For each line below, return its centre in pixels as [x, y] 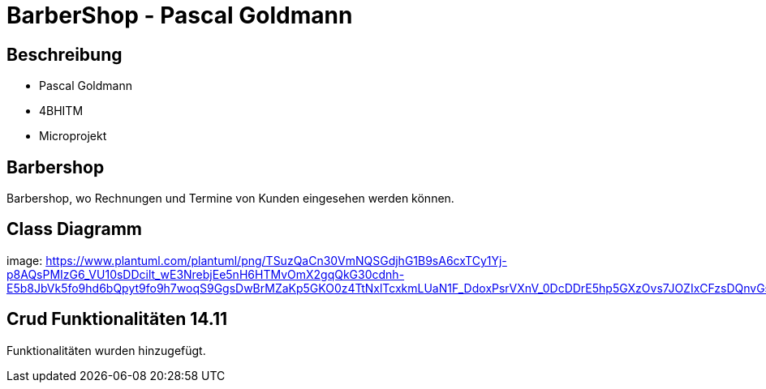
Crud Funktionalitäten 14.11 [117, 319]
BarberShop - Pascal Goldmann [180, 15]
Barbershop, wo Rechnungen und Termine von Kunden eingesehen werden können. [230, 199]
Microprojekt [73, 136]
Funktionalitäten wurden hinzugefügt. [106, 350]
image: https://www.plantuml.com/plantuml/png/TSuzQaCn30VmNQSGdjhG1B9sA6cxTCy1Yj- [257, 260]
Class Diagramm [75, 229]
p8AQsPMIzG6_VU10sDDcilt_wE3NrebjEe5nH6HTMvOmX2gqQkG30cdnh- [206, 274]
